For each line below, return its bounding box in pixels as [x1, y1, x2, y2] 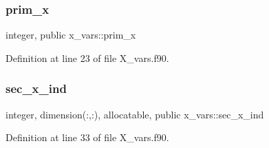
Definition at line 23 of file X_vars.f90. [6, 50, 169, 65]
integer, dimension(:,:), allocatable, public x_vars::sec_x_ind [6, 107, 264, 121]
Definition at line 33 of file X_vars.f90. [6, 130, 169, 145]
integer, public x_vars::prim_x [6, 28, 136, 42]
